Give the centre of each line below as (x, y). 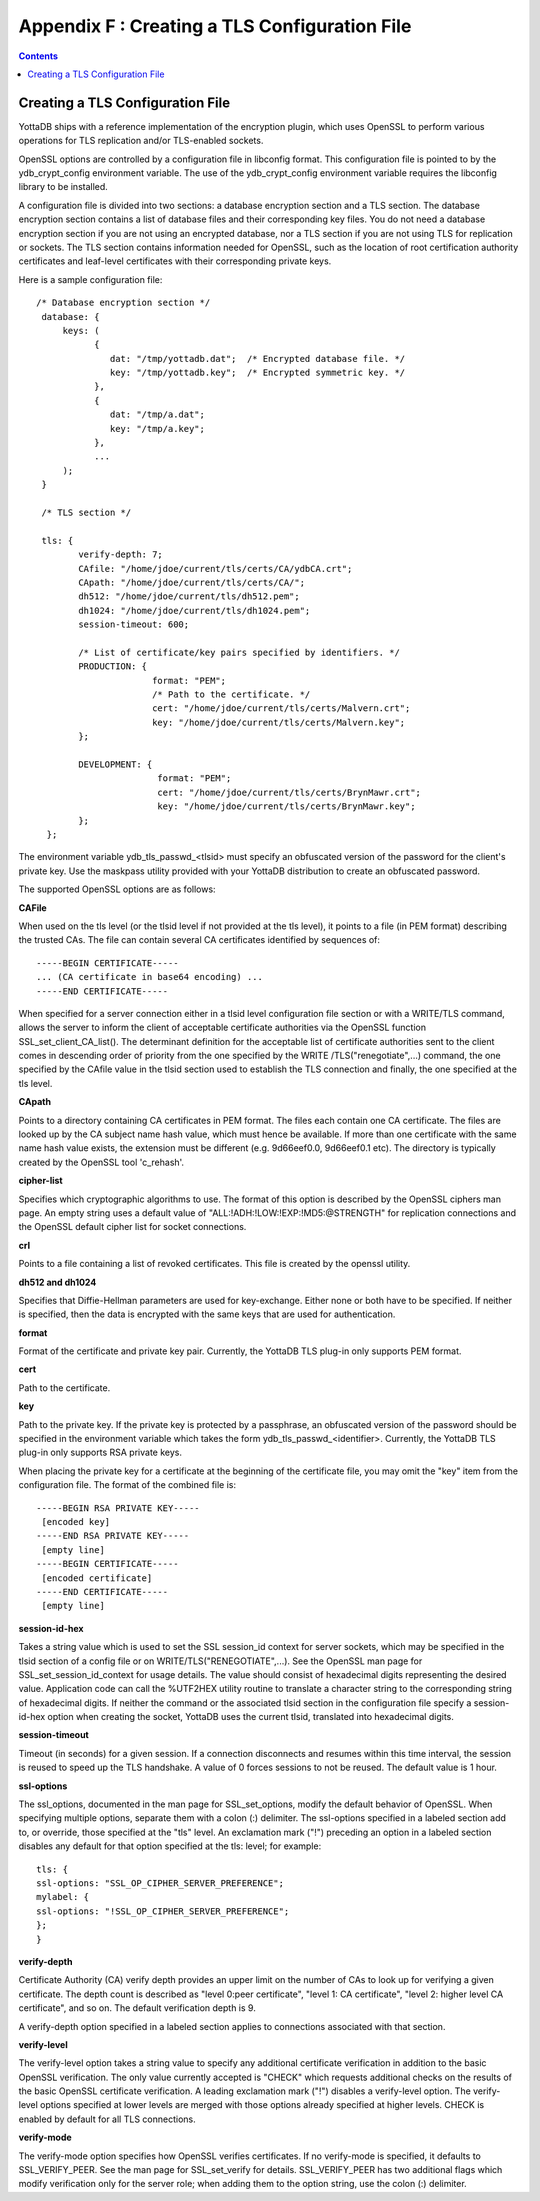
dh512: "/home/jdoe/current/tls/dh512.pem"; (189, 596)
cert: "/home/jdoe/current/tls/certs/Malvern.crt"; (281, 708)
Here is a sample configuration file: (90, 279)
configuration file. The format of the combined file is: (127, 1485)
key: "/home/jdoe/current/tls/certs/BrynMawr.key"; (286, 806)
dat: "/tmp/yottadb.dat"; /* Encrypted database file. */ (258, 358)
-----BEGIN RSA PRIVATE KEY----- (118, 1508)
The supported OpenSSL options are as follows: (117, 889)
